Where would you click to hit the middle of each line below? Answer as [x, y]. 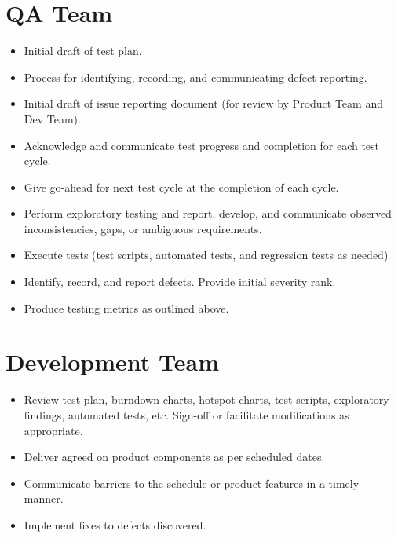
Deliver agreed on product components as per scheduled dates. [174, 457]
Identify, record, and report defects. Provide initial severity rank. [180, 282]
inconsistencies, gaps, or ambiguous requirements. [143, 228]
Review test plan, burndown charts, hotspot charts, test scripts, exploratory [206, 399]
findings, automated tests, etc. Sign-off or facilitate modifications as [186, 414]
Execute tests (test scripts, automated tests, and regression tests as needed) [206, 255]
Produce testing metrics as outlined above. [126, 307]
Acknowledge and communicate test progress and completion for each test [202, 145]
